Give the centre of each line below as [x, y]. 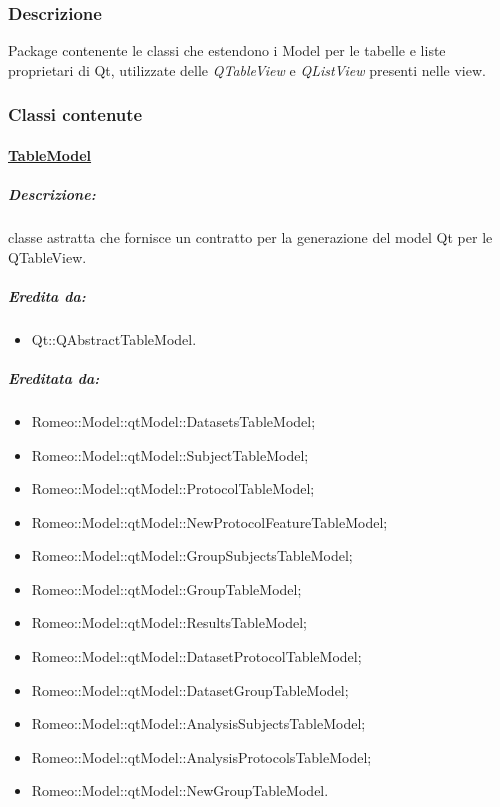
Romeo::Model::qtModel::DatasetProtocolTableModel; [196, 656]
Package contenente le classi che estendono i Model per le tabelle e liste [227, 50]
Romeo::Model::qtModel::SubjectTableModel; [170, 454]
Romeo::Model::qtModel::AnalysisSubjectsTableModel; [198, 723]
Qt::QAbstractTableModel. [114, 338]
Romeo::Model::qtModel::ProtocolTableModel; [173, 488]
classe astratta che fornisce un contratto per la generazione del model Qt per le [250, 237]
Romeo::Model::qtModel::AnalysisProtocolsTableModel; [201, 756]
